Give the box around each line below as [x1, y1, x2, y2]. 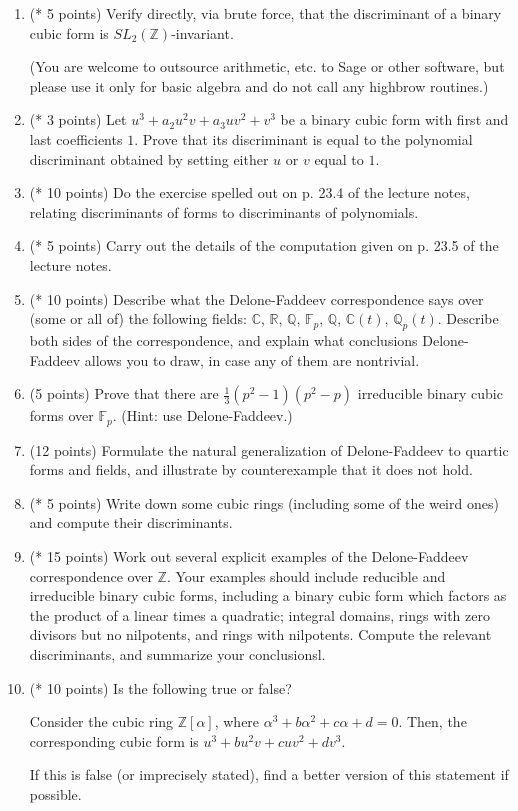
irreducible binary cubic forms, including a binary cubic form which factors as [29, 585, 507, 606]
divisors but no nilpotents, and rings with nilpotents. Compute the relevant [29, 624, 492, 645]
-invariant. [171, 22, 234, 43]
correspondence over [29, 565, 153, 586]
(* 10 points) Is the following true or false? [29, 677, 292, 698]
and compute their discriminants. [29, 512, 233, 533]
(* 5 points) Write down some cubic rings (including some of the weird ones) [29, 492, 499, 513]
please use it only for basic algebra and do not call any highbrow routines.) [29, 75, 489, 96]
